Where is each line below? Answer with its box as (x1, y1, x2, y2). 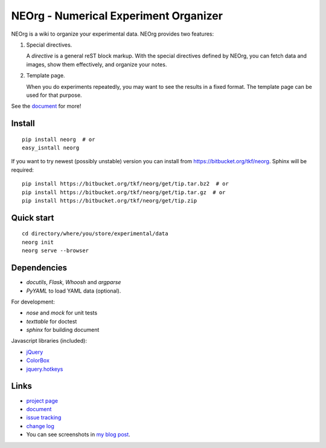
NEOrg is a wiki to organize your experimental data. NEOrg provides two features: (11, 30, 214, 37)
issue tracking (26, 414, 62, 421)
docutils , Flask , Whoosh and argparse (26, 279, 121, 286)
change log (26, 422, 54, 429)
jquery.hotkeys (26, 365, 63, 372)
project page (26, 397, 59, 404)
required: (11, 166, 34, 174)
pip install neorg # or (22, 136, 95, 143)
